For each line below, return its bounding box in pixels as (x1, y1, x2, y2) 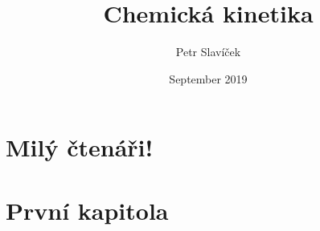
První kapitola (6, 193, 169, 226)
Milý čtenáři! (6, 131, 154, 164)
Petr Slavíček (175, 43, 241, 60)
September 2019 (169, 70, 248, 87)
